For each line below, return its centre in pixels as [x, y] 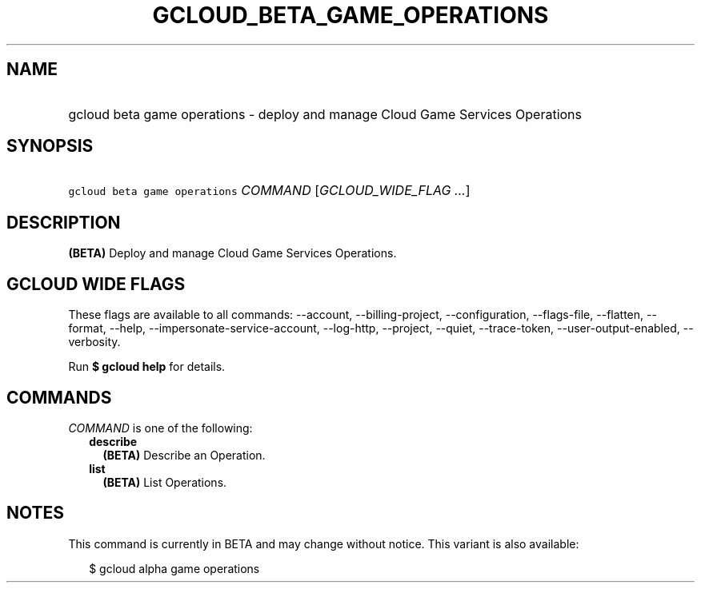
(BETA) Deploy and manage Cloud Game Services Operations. [232, 253]
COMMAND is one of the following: [160, 428]
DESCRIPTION [64, 222]
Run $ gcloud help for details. [147, 367]
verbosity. [94, 342]
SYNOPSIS [50, 146]
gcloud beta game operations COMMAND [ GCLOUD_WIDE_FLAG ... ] [269, 191]
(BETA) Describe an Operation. [184, 455]
